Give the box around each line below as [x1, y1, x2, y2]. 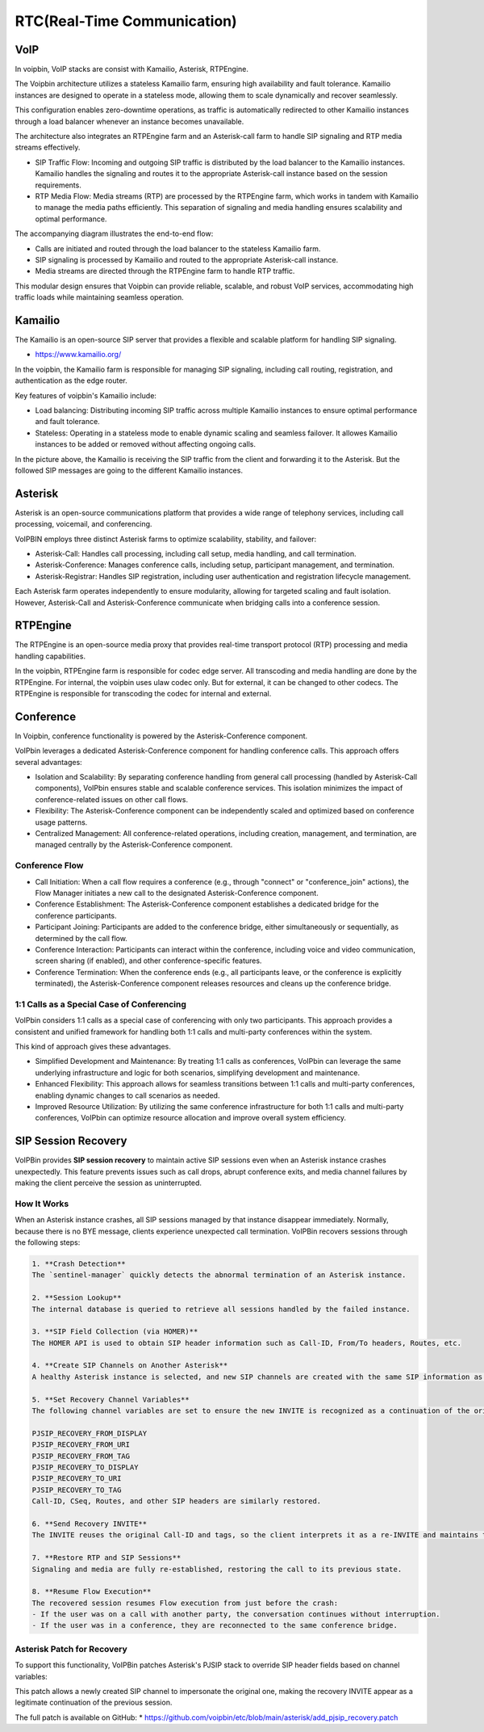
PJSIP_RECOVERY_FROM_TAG [31, 1451, 131, 1461]
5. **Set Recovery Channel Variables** [31, 1394, 190, 1404]
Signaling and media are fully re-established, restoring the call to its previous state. [31, 1564, 403, 1574]
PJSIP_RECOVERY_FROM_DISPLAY [31, 1428, 148, 1438]
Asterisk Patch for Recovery [15, 1643, 128, 1654]
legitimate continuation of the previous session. [15, 1697, 173, 1708]
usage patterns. [35, 817, 88, 827]
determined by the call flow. [35, 933, 128, 943]
